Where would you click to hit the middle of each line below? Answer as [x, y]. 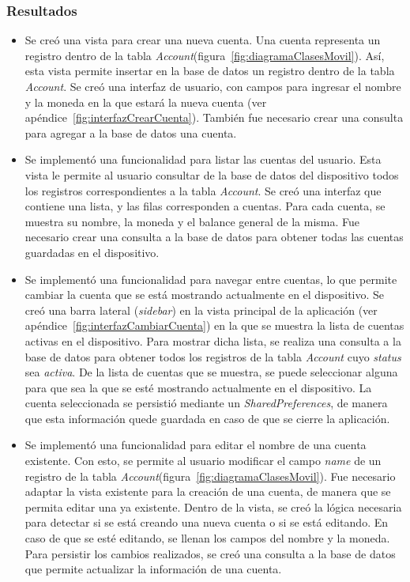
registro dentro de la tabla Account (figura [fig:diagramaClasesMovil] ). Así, [205, 55]
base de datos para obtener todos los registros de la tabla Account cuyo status [213, 356]
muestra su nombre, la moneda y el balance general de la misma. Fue [192, 221]
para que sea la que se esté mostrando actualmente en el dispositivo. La [198, 387]
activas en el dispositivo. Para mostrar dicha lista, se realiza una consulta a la [213, 340]
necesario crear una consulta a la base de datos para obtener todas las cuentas [214, 237]
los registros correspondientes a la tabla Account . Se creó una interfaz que [203, 190]
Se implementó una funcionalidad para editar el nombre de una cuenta [196, 445]
